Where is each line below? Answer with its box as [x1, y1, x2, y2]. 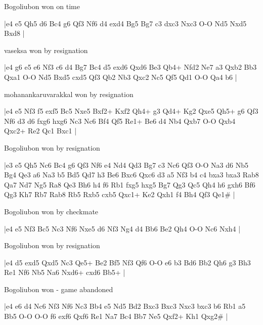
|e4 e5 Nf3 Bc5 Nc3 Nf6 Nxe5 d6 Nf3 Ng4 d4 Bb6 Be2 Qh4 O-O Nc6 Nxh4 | [4, 223, 241, 234]
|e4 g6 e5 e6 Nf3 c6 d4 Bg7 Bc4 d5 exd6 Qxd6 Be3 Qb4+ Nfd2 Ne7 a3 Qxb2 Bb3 [4, 62, 257, 72]
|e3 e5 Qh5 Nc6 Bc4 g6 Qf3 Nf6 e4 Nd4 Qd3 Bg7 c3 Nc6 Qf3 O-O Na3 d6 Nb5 [4, 159, 248, 170]
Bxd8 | [4, 28, 25, 38]
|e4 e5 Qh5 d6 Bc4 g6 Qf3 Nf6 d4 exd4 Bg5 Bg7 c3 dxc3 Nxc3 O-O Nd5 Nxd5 [4, 18, 247, 28]
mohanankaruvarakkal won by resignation [4, 88, 134, 99]
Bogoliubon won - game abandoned [4, 284, 113, 294]
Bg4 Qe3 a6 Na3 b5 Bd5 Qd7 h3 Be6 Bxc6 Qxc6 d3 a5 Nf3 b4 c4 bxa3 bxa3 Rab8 [4, 169, 259, 180]
